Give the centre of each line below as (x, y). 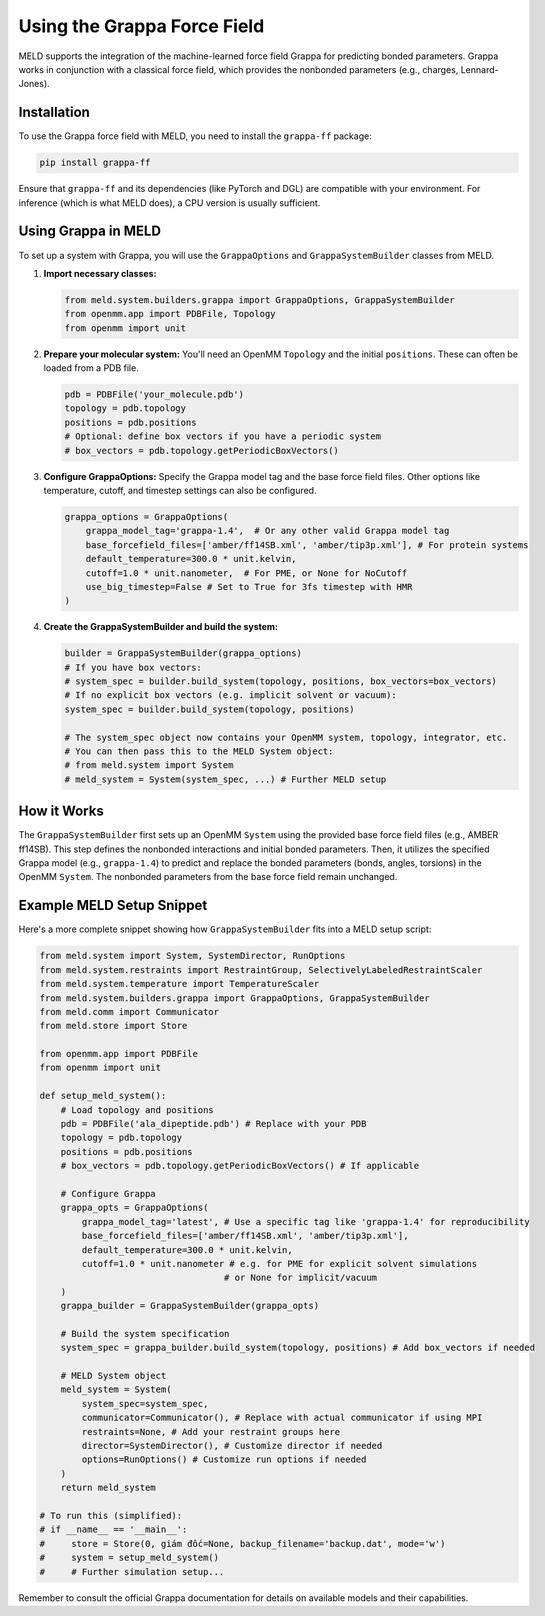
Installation (54, 112)
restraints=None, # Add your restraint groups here (211, 1431)
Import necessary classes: (100, 273)
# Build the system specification (145, 1333)
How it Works (61, 811)
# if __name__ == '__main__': (113, 1529)
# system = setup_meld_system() (129, 1558)
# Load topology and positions (137, 1109)
